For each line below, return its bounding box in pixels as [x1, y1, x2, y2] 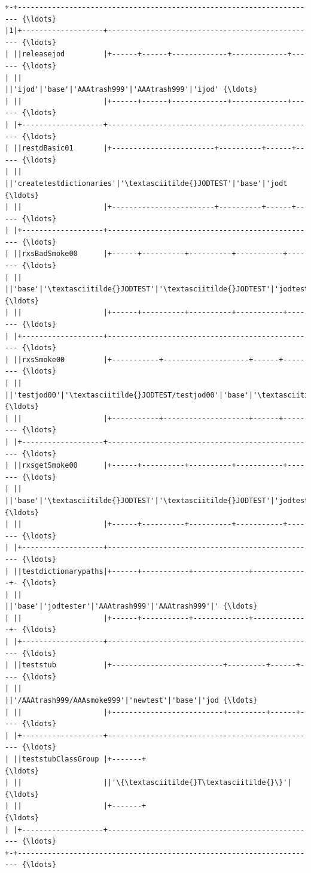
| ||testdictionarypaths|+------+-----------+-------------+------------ [5, 567, 305, 576]
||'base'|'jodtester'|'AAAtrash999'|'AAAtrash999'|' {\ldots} [5, 602, 258, 611]
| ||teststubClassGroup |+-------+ [5, 755, 147, 763]
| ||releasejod [5, 50, 65, 59]
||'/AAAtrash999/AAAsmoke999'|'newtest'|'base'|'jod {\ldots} [5, 696, 258, 705]
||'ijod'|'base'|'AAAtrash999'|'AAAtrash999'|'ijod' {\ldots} [5, 85, 258, 94]
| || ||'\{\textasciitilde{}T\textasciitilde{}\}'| [5, 778, 292, 787]
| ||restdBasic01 [5, 144, 74, 153]
